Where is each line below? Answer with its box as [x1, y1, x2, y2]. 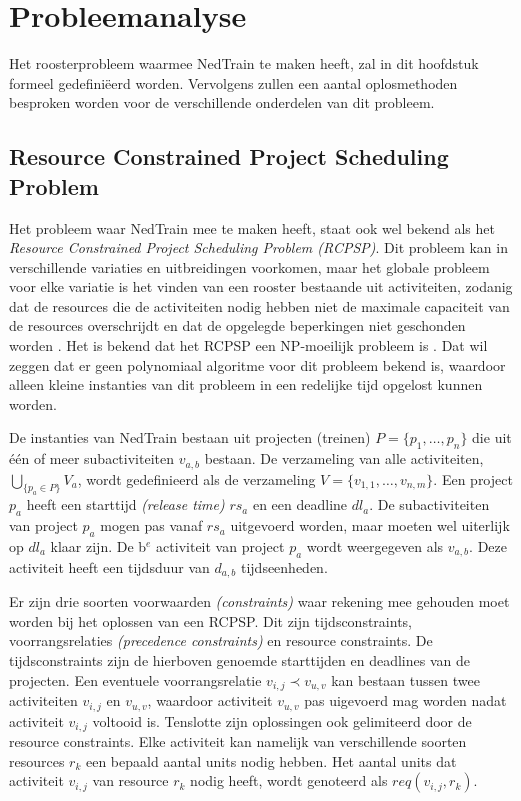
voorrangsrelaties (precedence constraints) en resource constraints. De [9, 630, 433, 651]
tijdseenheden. [240, 556, 328, 577]
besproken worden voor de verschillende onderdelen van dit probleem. [9, 92, 435, 113]
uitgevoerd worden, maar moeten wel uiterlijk [230, 515, 510, 536]
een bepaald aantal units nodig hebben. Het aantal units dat [85, 750, 457, 771]
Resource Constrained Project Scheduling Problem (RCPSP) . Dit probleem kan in [9, 237, 508, 258]
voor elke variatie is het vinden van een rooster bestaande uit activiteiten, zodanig [9, 276, 513, 297]
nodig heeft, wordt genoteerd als [190, 770, 388, 791]
